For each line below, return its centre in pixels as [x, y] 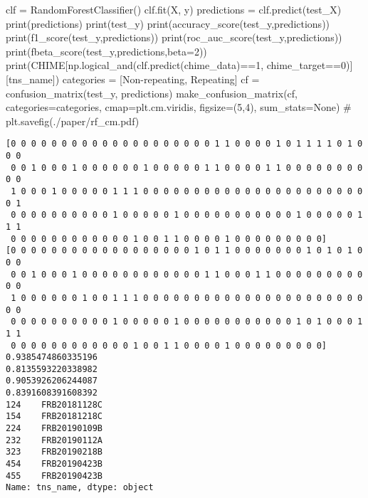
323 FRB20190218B [54, 452]
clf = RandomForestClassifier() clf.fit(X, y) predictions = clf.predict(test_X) [174, 9]
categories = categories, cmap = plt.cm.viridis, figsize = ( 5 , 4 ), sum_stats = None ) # [179, 107]
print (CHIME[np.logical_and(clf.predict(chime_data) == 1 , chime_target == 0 [176, 65]
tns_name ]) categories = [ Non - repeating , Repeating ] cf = [134, 79]
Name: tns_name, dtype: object [80, 488]
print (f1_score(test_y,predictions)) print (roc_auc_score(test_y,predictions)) [174, 37]
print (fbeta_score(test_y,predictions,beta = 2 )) [106, 51]
